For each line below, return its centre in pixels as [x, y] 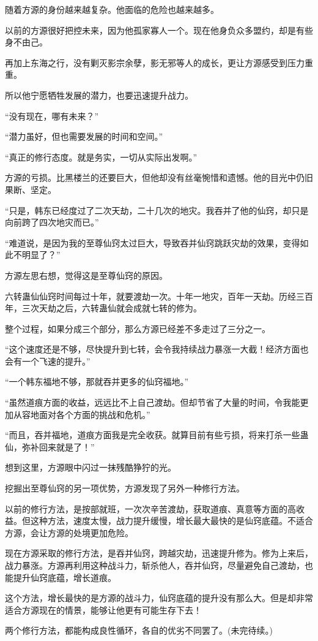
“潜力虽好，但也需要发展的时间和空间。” [84, 136]
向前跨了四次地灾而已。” [52, 222]
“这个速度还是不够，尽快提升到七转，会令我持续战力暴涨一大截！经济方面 [153, 349]
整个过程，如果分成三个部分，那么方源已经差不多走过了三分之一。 [138, 328]
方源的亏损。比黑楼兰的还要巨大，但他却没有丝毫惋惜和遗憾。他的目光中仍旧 [159, 177]
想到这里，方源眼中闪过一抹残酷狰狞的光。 [91, 467]
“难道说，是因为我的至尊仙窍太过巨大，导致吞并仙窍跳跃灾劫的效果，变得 [153, 242]
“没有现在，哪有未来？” [52, 116]
